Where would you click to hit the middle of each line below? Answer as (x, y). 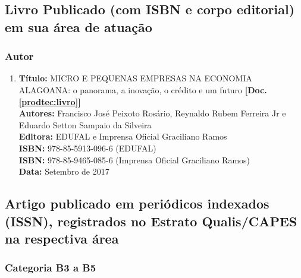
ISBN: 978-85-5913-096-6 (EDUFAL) (87, 148)
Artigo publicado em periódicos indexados (137, 203)
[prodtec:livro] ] (50, 101)
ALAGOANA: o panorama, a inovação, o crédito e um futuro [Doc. (143, 89)
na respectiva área (62, 238)
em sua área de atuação (79, 26)
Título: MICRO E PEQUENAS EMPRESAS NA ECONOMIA (135, 78)
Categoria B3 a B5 (51, 268)
